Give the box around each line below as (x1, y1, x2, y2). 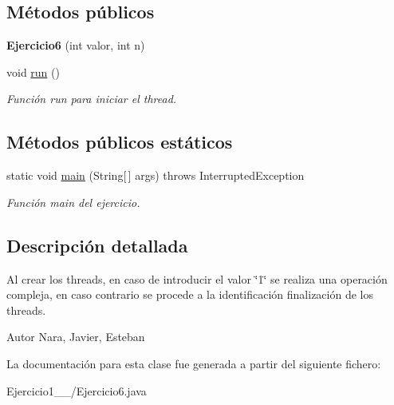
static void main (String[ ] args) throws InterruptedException (6, 167, 305, 184)
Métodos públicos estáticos (6, 129, 233, 154)
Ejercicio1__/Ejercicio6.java (6, 382, 147, 399)
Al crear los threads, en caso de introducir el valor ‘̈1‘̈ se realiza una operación (6, 270, 388, 287)
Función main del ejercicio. (6, 193, 140, 210)
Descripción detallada (6, 232, 188, 257)
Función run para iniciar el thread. (6, 90, 177, 107)
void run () (6, 63, 60, 80)
